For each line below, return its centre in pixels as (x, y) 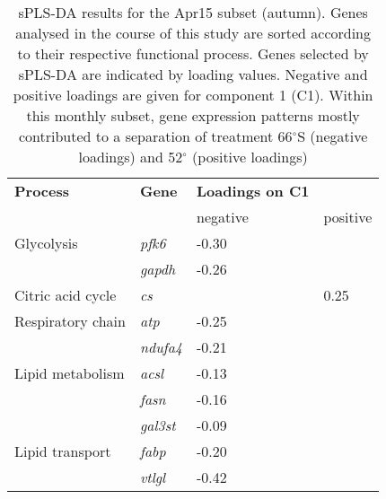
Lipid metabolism (70, 373)
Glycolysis (46, 243)
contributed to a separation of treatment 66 (155, 136)
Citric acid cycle (66, 295)
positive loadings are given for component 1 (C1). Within (193, 95)
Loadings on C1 (253, 191)
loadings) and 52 (131, 157)
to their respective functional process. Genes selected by (193, 53)
